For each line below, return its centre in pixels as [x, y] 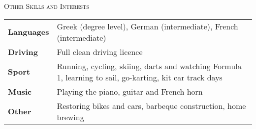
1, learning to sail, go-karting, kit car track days [140, 77]
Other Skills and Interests [47, 6]
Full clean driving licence [100, 52]
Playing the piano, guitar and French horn [130, 91]
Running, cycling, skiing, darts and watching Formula [149, 66]
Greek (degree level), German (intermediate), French [147, 26]
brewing [70, 117]
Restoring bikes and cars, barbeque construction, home [151, 105]
